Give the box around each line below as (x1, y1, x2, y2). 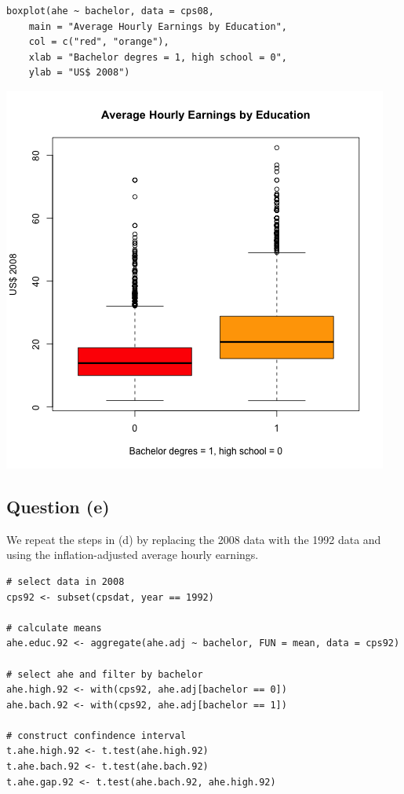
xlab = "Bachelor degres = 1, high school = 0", (28, 51, 287, 63)
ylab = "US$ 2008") (28, 67, 130, 79)
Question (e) (6, 494, 110, 518)
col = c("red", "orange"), (28, 36, 169, 48)
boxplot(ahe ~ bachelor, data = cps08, (6, 6, 214, 17)
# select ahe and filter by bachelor (6, 668, 203, 680)
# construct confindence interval (6, 730, 187, 741)
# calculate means (6, 622, 102, 634)
